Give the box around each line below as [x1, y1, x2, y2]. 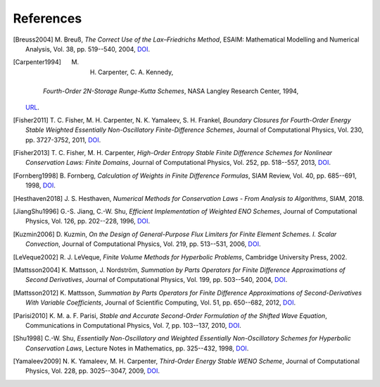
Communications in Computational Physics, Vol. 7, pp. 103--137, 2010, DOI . [25, 321, 242, 329]
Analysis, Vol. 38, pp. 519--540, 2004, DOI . [25, 44, 151, 53]
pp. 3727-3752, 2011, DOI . [25, 135, 101, 144]
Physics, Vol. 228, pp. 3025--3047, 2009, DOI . [25, 367, 160, 375]
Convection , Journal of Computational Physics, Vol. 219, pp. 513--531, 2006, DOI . [25, 240, 261, 248]
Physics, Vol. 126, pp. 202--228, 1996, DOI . [25, 217, 151, 226]
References [13, 11, 82, 26]
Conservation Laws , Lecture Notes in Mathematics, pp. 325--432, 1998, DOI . [25, 344, 249, 352]
